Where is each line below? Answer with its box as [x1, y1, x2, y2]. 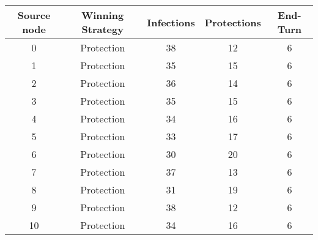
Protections [204, 15, 261, 29]
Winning [81, 8, 124, 22]
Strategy [81, 22, 124, 36]
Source [17, 8, 51, 22]
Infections [147, 15, 195, 29]
